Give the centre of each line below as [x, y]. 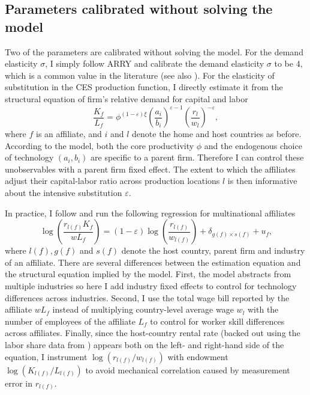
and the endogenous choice [253, 145]
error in [19, 383]
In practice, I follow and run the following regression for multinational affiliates [150, 213]
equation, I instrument [46, 356]
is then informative [262, 181]
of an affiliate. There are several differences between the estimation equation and [153, 262]
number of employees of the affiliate [70, 321]
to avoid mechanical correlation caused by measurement [188, 369]
